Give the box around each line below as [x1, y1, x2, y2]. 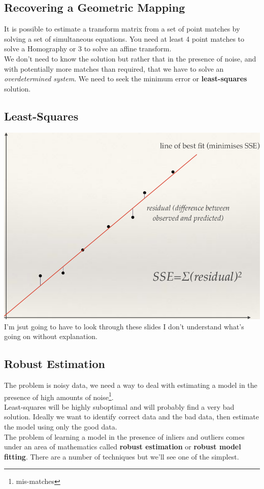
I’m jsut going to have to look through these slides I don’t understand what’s [4, 321, 244, 331]
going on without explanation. [4, 331, 97, 342]
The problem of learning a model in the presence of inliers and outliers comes [4, 431, 245, 442]
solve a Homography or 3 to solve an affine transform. [4, 43, 172, 54]
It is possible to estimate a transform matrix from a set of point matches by [4, 23, 240, 34]
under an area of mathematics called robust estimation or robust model [4, 441, 241, 452]
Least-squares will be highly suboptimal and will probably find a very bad [4, 401, 235, 412]
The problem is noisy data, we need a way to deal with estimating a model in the [4, 380, 257, 390]
